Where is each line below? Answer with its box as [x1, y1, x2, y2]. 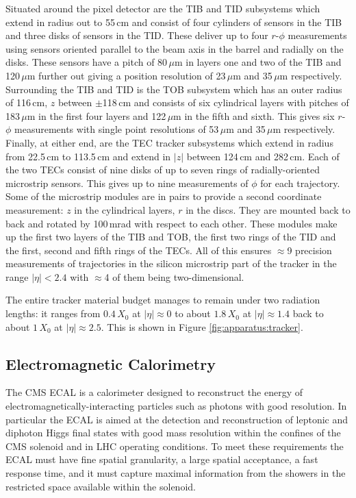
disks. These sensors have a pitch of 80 [5, 55, 168, 69]
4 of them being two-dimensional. [104, 269, 244, 284]
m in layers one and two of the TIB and [174, 55, 342, 69]
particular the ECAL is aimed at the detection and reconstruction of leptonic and [5, 412, 348, 426]
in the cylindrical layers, [74, 202, 175, 216]
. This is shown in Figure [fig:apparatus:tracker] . [101, 319, 303, 334]
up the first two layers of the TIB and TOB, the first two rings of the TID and [5, 229, 336, 244]
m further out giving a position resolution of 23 [27, 68, 226, 82]
